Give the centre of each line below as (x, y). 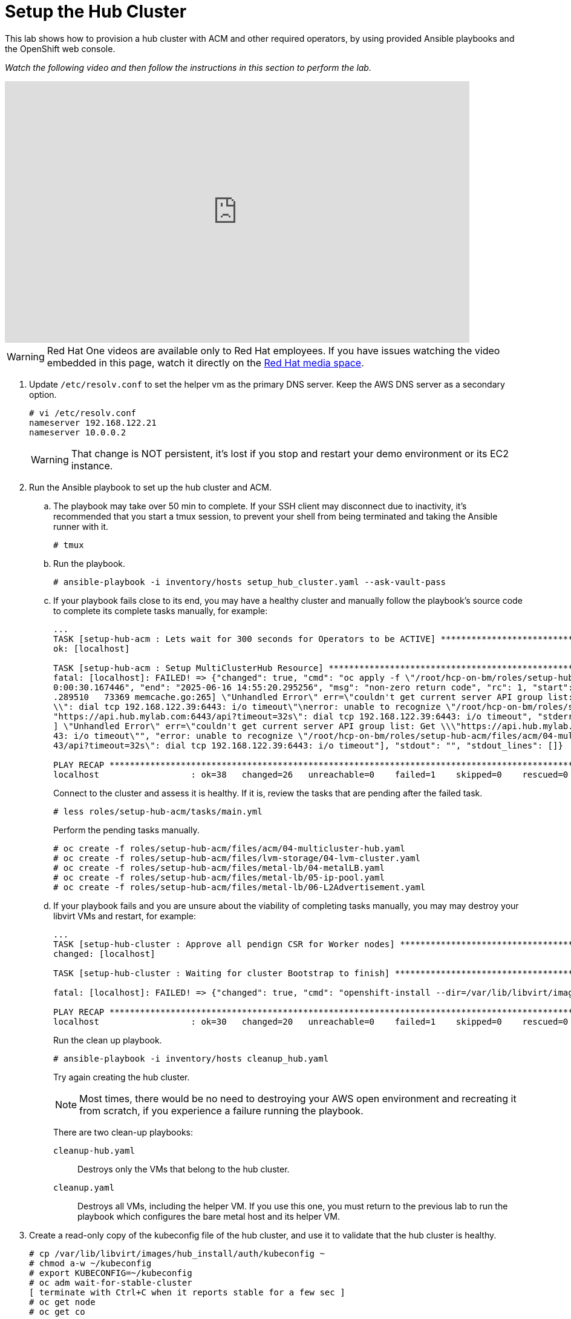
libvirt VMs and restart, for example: (125, 916)
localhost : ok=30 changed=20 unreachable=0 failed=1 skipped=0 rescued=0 (311, 1021)
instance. (92, 465)
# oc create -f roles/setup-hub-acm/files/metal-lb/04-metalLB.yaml (219, 868)
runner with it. (81, 526)
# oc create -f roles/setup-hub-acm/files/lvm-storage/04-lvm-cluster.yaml (237, 858)
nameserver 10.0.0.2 (78, 432)
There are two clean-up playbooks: (123, 1132)
